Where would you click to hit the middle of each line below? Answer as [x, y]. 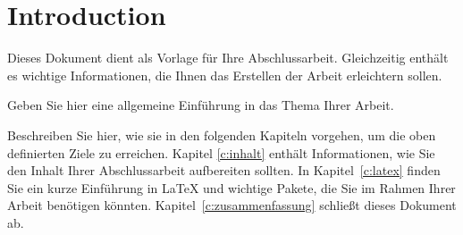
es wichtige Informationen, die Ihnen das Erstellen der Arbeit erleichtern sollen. [225, 75]
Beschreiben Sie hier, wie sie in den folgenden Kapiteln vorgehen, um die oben [222, 134]
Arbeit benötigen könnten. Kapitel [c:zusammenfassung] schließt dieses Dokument [232, 205]
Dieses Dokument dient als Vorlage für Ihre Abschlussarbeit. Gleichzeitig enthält [228, 58]
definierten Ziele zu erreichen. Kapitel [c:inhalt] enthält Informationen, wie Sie [221, 152]
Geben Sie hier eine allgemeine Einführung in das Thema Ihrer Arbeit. [201, 105]
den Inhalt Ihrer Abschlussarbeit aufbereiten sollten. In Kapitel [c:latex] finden [224, 170]
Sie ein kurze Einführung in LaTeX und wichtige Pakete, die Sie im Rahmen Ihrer [231, 187]
